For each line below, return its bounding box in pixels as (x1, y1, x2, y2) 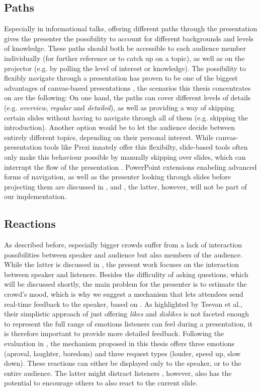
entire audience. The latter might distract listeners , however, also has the (4, 367, 232, 378)
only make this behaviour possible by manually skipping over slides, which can (4, 151, 246, 162)
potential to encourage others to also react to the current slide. (4, 377, 198, 388)
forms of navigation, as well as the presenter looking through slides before (4, 171, 231, 182)
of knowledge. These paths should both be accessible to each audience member (4, 43, 246, 53)
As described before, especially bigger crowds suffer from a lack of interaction (4, 239, 242, 250)
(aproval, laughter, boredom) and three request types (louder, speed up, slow (4, 348, 241, 358)
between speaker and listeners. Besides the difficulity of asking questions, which (4, 269, 248, 279)
